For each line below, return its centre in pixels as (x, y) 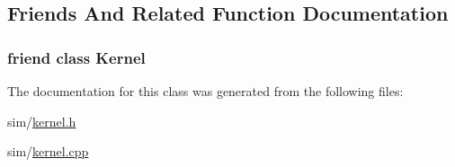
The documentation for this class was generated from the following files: (205, 91)
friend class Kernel (76, 57)
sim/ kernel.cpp (48, 151)
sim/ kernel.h (42, 121)
